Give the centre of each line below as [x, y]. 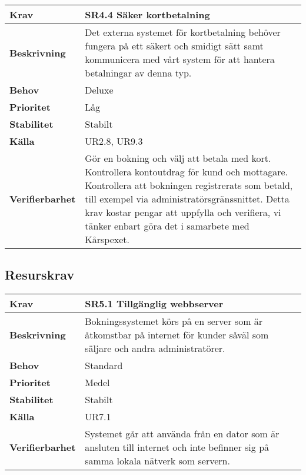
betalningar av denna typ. [138, 73]
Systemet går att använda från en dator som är [182, 434]
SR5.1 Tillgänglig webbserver [154, 304]
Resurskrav [40, 275]
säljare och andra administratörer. [155, 348]
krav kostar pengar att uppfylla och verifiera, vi [183, 212]
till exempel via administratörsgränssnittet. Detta [187, 199]
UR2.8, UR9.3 [114, 141]
